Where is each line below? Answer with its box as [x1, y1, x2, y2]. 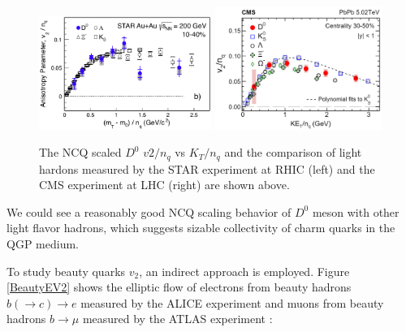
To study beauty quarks [6, 262, 126, 279]
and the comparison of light [224, 144, 362, 161]
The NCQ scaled [39, 144, 122, 161]
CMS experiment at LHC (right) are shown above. [39, 176, 290, 193]
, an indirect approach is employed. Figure [139, 262, 350, 279]
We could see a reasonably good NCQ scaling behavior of [6, 203, 292, 220]
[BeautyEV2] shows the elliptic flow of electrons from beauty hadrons [6, 278, 352, 295]
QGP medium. [6, 235, 79, 252]
